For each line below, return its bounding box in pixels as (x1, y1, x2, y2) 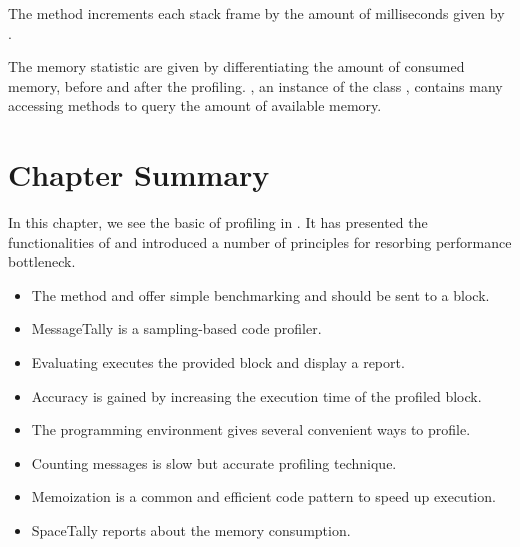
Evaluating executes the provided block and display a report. (31, 352, 405, 373)
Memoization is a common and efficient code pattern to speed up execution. (31, 486, 496, 507)
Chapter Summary (8, 154, 270, 195)
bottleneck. (8, 251, 76, 272)
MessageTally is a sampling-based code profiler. (31, 318, 322, 339)
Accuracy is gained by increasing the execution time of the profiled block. (31, 385, 482, 406)
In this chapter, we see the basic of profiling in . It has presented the (8, 212, 428, 233)
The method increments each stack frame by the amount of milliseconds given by (8, 3, 505, 23)
